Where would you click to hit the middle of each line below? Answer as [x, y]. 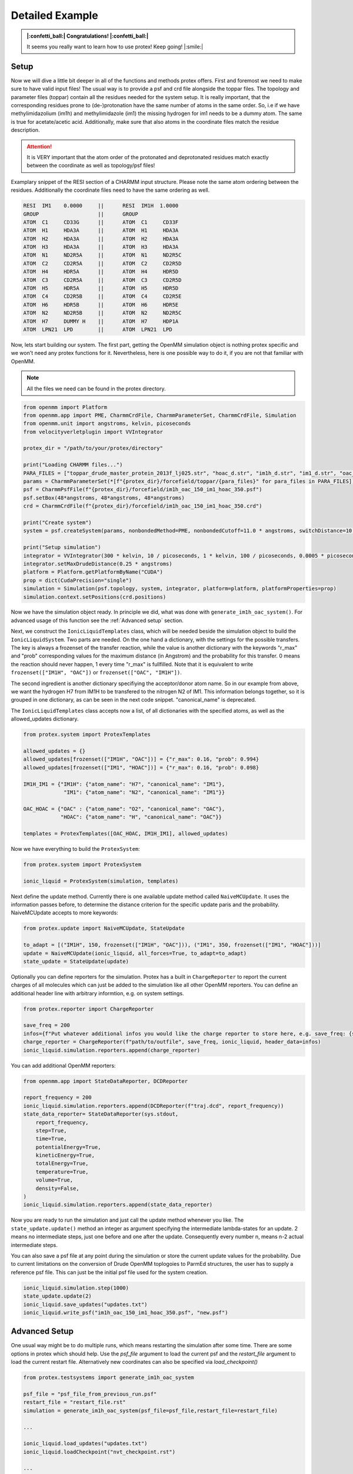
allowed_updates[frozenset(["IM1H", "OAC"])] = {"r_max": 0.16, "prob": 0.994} [141, 759]
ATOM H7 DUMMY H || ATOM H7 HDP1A [101, 321]
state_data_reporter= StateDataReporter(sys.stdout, [101, 1114]
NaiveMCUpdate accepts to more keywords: [65, 913]
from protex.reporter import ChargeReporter [89, 1009]
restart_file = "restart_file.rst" [74, 1402]
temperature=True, [62, 1172]
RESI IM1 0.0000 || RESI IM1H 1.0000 [101, 206]
